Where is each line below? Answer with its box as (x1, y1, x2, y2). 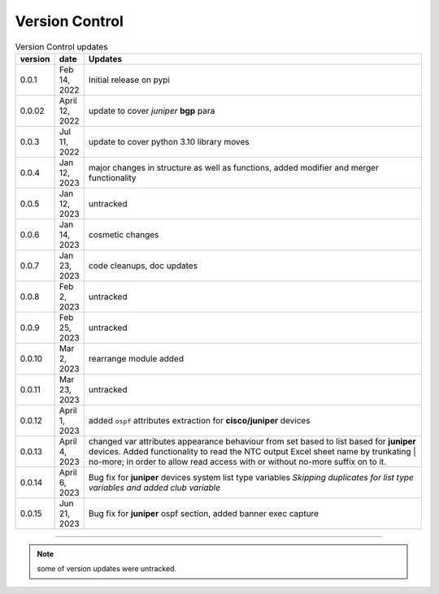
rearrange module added (88, 353, 185, 364)
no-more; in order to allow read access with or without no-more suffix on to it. (88, 456, 387, 467)
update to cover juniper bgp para (88, 105, 215, 116)
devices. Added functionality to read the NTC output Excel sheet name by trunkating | (88, 445, 416, 457)
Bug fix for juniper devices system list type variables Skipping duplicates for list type (88, 471, 414, 483)
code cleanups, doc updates (88, 260, 198, 271)
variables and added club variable (88, 482, 221, 493)
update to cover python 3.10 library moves (88, 136, 250, 147)
